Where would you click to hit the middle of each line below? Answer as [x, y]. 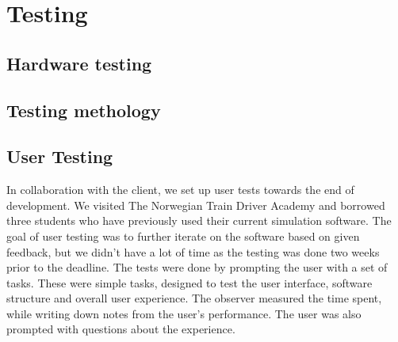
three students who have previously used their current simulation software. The [199, 220]
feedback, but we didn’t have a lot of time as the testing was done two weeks [193, 251]
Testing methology [84, 110]
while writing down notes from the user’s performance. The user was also [184, 313]
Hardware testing [79, 63]
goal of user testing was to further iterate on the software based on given [183, 236]
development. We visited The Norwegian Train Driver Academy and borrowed [196, 205]
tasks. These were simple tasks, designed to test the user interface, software [189, 282]
